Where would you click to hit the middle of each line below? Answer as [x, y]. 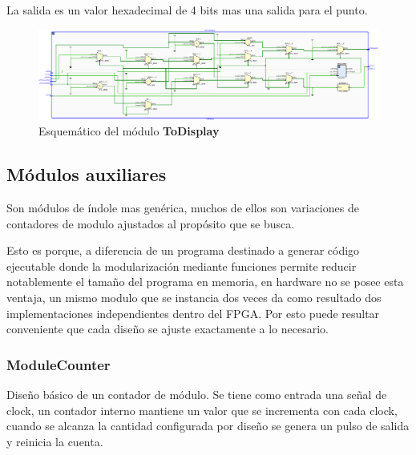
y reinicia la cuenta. [55, 441]
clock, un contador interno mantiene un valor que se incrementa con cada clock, [202, 410]
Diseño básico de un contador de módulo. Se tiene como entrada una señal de [197, 394]
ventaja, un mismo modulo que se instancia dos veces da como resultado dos [194, 297]
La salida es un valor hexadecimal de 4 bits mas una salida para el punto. [187, 10]
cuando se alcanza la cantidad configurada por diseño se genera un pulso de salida [208, 426]
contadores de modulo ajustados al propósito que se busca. [151, 223]
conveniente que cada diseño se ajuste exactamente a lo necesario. [168, 329]
